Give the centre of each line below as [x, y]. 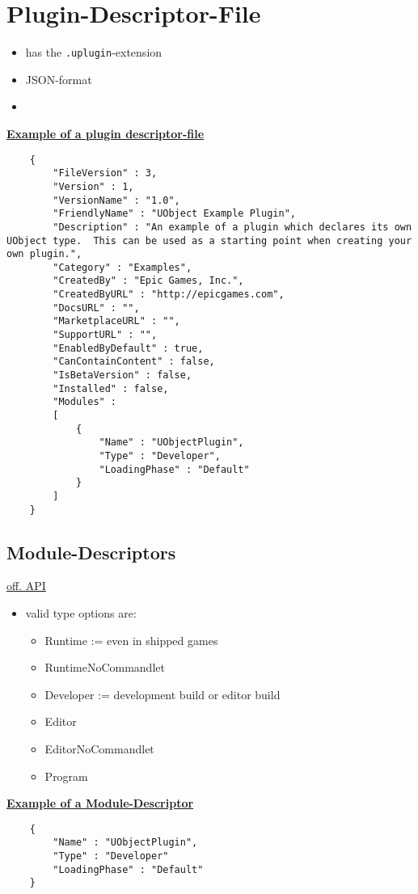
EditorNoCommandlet [99, 749]
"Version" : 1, [93, 186]
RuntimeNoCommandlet [105, 667]
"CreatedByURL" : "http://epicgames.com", [169, 295]
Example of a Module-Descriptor [100, 803]
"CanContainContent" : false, [134, 362]
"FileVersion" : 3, [105, 173]
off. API [26, 586]
